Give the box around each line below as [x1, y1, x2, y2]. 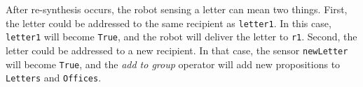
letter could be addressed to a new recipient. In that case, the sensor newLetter [6, 42, 348, 57]
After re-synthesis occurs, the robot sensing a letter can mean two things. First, [6, 2, 348, 16]
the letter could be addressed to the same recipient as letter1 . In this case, [6, 15, 331, 30]
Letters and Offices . [6, 70, 102, 85]
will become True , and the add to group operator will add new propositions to [6, 56, 341, 71]
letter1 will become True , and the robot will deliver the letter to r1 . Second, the [6, 29, 357, 44]
